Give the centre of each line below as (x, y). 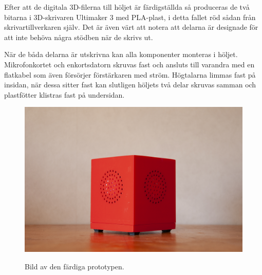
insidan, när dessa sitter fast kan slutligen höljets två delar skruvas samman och (130, 85)
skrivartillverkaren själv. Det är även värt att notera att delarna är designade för (131, 27)
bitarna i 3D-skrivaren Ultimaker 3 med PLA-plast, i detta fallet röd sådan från (130, 17)
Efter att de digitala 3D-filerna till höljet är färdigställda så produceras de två (127, 7)
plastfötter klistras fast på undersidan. (64, 94)
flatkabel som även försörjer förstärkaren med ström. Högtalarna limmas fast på (130, 74)
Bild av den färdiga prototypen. (74, 266)
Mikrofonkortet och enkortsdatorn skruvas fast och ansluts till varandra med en (129, 64)
